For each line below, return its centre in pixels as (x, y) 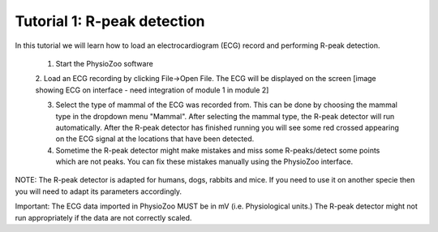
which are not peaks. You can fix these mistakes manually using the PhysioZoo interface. (204, 161)
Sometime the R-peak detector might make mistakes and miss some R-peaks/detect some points (218, 150)
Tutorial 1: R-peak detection (110, 21)
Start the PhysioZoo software (104, 63)
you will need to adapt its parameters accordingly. (99, 191)
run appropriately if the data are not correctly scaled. (103, 217)
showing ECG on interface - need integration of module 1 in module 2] (152, 90)
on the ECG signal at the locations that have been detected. (155, 139)
